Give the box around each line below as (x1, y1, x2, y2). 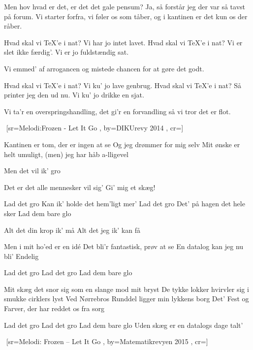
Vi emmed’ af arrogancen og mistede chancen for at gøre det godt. (4, 63, 204, 73)
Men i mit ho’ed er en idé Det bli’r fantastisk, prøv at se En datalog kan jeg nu (4, 241, 244, 252)
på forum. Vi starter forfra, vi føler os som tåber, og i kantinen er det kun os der (4, 11, 248, 21)
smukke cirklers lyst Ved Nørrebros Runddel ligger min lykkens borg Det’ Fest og (4, 293, 249, 304)
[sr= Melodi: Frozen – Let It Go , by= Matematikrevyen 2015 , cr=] (6, 336, 208, 347)
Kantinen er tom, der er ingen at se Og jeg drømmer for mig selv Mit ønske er (4, 139, 240, 149)
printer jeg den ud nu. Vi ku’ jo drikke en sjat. (4, 90, 144, 100)
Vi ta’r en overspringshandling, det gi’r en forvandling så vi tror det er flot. (4, 106, 231, 116)
